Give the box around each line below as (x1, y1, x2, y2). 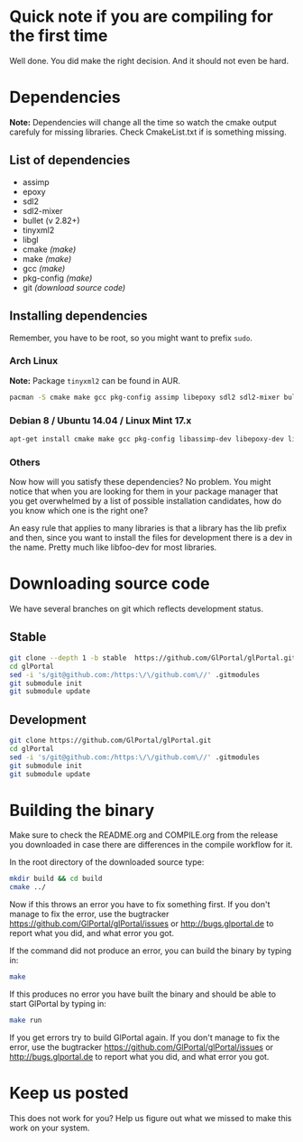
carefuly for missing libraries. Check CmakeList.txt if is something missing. (9, 126, 287, 137)
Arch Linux (9, 355, 59, 367)
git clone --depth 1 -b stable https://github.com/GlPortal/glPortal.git (9, 653, 297, 663)
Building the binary (9, 800, 155, 821)
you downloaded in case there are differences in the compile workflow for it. (9, 840, 293, 850)
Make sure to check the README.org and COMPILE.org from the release (9, 830, 279, 840)
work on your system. (9, 1122, 90, 1133)
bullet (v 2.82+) (22, 215, 80, 226)
